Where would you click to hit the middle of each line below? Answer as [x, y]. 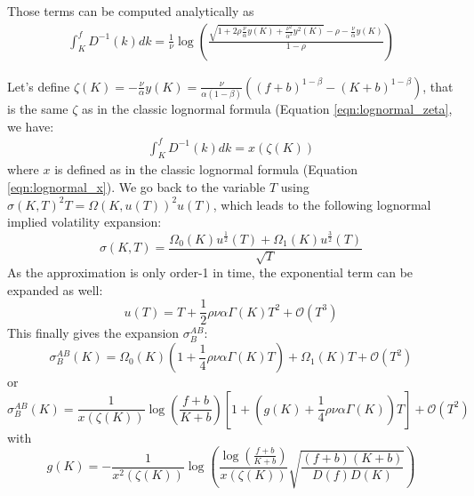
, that [438, 86]
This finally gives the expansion [93, 333]
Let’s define [39, 86]
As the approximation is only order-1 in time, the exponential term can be [210, 272]
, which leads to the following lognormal [322, 204]
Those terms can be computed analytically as [131, 11]
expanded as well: [55, 289]
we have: [31, 126]
